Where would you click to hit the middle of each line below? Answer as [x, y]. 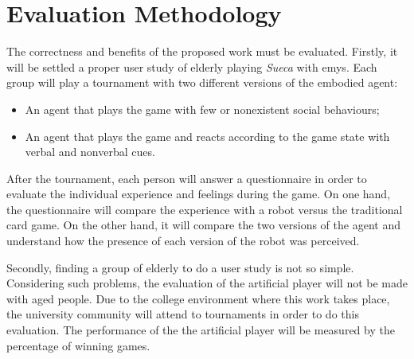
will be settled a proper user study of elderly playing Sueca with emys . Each [192, 66]
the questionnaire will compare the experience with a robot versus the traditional [205, 209]
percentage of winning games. [78, 345]
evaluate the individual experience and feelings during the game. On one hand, [199, 194]
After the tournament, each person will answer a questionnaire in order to [187, 178]
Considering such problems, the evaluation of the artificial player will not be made [207, 283]
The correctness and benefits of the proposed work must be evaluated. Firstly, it [202, 51]
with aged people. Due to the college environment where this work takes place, [198, 298]
